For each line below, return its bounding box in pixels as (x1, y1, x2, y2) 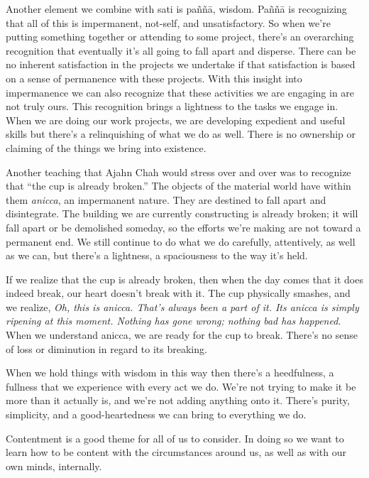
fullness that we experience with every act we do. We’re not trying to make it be (6, 379, 356, 393)
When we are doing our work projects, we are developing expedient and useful (6, 112, 346, 127)
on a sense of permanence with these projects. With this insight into (6, 70, 302, 85)
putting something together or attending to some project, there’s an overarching (6, 29, 354, 44)
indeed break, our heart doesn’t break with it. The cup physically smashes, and (6, 286, 351, 300)
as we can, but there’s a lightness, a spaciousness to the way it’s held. (6, 248, 308, 263)
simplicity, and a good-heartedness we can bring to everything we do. (6, 407, 307, 422)
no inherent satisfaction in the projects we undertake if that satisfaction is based (6, 57, 356, 72)
